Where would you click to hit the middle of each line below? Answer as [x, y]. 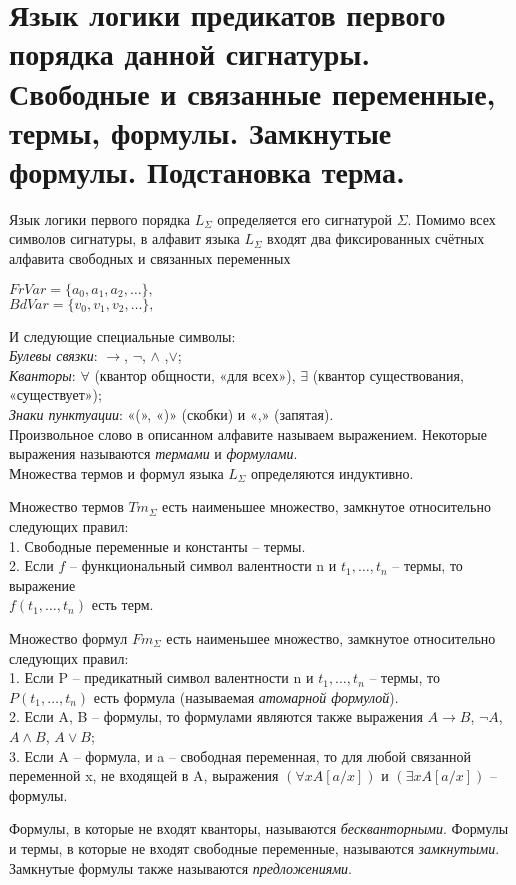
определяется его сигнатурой [304, 218]
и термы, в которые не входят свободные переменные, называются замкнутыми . [254, 847]
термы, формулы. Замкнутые [200, 131]
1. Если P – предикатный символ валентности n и [161, 677]
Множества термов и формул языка [116, 472]
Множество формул [68, 637]
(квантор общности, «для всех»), [195, 374]
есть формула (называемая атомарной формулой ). [246, 696]
